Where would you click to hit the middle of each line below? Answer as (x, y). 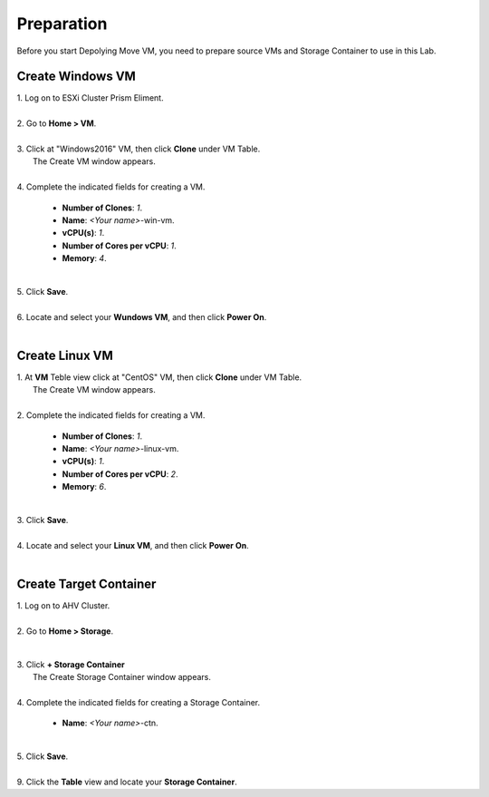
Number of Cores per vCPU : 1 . (119, 246)
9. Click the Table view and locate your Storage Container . (127, 782)
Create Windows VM (76, 77)
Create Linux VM (65, 355)
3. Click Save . (43, 520)
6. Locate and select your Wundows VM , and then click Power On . (142, 316)
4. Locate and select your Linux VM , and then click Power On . (133, 545)
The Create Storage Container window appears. (122, 676)
